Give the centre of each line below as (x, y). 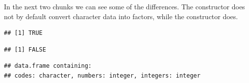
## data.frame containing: (48, 66)
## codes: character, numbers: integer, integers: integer (102, 75)
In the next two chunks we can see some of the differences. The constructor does (124, 6)
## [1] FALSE (25, 49)
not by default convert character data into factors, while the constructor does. (121, 16)
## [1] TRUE (23, 33)
